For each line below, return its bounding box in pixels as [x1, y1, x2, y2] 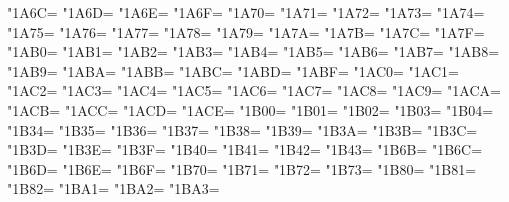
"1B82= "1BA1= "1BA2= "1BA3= [7, 178, 220, 199]
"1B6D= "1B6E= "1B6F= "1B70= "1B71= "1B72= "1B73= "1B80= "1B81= [7, 158, 477, 179]
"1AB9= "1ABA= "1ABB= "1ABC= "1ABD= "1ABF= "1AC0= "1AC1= [7, 60, 459, 81]
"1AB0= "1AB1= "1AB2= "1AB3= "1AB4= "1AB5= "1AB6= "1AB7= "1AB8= [7, 41, 500, 62]
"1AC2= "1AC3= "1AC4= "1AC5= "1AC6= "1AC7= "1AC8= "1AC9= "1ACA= [7, 80, 501, 101]
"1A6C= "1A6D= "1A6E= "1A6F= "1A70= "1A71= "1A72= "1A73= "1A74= [7, 2, 485, 22]
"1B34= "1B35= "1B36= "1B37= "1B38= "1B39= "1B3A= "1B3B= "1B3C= [7, 119, 478, 140]
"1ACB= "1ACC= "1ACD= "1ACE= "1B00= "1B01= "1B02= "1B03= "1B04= [7, 99, 494, 120]
